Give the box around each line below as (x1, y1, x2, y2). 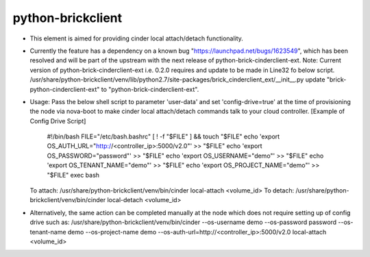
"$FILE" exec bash (47, 171, 99, 179)
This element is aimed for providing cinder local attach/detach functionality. (29, 34, 243, 42)
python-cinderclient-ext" (29, 85, 100, 93)
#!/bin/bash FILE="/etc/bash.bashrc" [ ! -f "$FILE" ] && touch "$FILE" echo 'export (47, 132, 280, 140)
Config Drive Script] (29, 117, 86, 125)
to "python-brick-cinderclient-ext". (101, 85, 199, 93)
